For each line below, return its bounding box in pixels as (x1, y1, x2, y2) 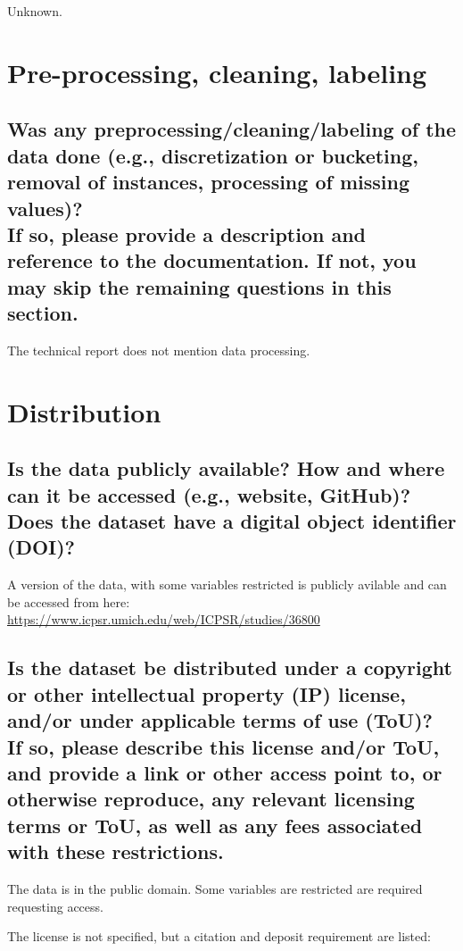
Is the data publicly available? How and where (7, 455, 445, 482)
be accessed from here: (7, 592, 130, 611)
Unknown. (7, 2, 62, 20)
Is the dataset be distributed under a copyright (7, 654, 452, 681)
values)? (7, 194, 83, 221)
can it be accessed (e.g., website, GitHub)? (7, 480, 411, 508)
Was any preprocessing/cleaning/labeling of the (7, 115, 457, 143)
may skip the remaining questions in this (7, 272, 392, 300)
